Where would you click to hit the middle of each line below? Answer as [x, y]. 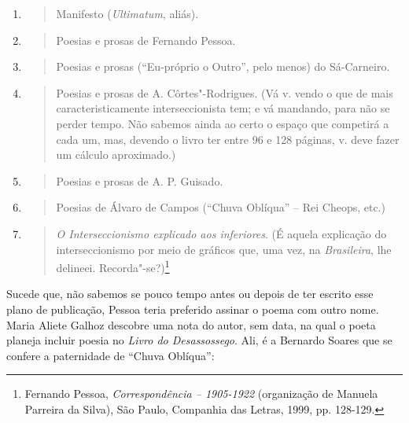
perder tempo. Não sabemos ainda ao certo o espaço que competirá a [223, 123]
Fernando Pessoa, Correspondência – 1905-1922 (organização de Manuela [201, 394]
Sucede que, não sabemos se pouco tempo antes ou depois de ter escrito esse [190, 294]
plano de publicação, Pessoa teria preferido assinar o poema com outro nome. [193, 309]
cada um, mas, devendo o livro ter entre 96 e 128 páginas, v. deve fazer [228, 139]
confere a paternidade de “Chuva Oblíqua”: [111, 355]
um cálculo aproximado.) [116, 154]
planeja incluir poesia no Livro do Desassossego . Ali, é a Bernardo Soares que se [199, 340]
